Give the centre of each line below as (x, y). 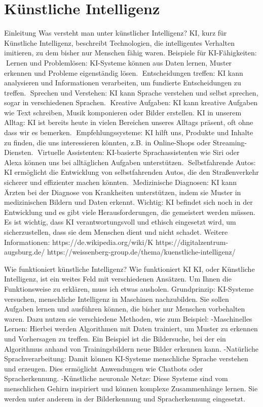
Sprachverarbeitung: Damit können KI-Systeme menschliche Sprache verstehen (126, 358)
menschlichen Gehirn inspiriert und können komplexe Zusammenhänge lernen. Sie (131, 388)
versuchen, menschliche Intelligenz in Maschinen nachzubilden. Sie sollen (117, 299)
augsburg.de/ (25, 252)
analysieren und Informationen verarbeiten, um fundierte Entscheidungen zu (123, 83)
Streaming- (230, 142)
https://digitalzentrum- (192, 242)
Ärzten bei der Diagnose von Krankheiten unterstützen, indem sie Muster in (123, 192)
